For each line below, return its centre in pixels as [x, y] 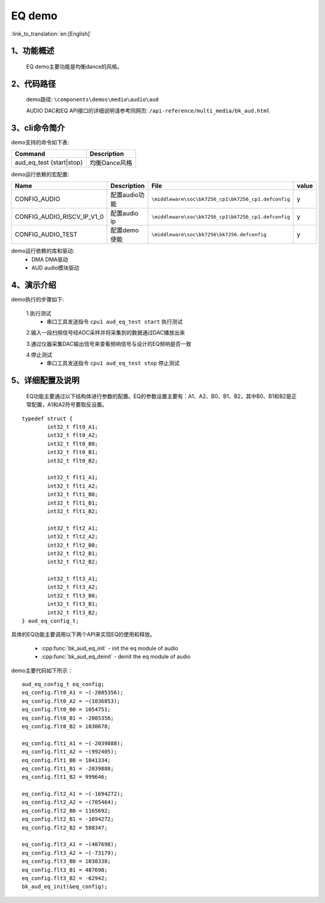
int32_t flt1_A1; [73, 477]
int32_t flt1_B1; [73, 503]
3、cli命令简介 [38, 127]
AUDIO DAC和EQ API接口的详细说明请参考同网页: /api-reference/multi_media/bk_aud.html [148, 110]
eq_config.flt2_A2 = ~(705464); [70, 802]
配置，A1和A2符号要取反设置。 [69, 404]
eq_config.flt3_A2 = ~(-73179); [70, 853]
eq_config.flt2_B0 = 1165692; [67, 810]
